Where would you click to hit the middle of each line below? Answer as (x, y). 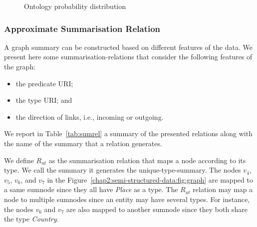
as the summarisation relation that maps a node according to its (147, 160)
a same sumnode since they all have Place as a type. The (91, 189)
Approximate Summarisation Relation (82, 28)
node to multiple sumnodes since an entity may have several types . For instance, (127, 199)
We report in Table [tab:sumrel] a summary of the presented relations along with (128, 133)
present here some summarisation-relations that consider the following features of (128, 57)
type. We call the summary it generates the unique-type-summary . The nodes (123, 170)
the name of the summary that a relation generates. (83, 143)
